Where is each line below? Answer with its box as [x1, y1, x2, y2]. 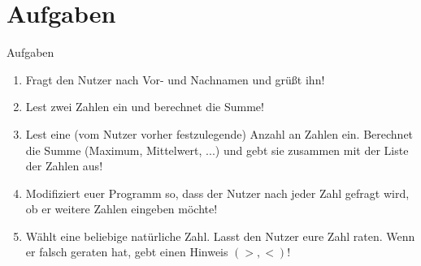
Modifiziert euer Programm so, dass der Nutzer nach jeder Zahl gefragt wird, [25, 184, 410, 201]
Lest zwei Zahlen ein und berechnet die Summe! [25, 98, 264, 115]
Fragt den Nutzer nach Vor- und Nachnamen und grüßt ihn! [25, 71, 325, 88]
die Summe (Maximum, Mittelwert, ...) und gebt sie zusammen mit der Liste [25, 141, 409, 158]
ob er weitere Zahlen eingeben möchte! [25, 200, 218, 217]
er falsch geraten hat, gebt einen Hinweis [25, 243, 228, 260]
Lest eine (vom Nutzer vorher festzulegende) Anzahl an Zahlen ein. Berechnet [25, 125, 414, 142]
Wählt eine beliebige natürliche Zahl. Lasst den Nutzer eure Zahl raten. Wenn [25, 227, 415, 244]
